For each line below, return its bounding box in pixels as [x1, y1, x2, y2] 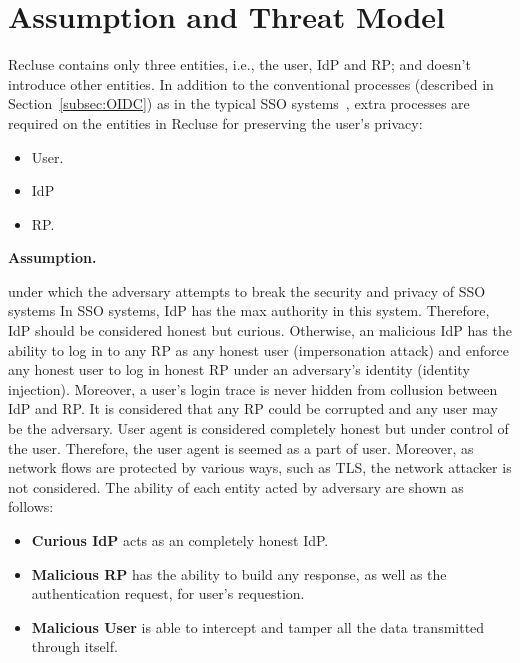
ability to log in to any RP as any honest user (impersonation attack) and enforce [8, 339, 509, 360]
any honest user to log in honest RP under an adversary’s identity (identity [8, 359, 470, 380]
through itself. [31, 636, 118, 657]
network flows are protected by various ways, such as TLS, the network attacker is [8, 457, 512, 478]
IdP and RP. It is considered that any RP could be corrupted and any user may [8, 398, 498, 419]
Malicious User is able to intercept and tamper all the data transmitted [31, 616, 485, 637]
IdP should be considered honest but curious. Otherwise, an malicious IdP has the [8, 320, 512, 341]
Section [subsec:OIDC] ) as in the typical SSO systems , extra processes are [8, 93, 470, 114]
